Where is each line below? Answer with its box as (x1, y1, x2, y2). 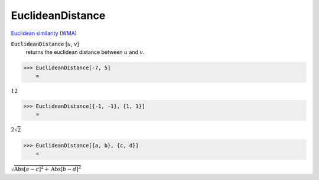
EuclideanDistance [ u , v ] (11, 40, 79, 47)
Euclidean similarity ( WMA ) (11, 30, 77, 37)
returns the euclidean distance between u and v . (25, 49, 145, 56)
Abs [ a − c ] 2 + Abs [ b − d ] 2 (14, 165, 82, 173)
